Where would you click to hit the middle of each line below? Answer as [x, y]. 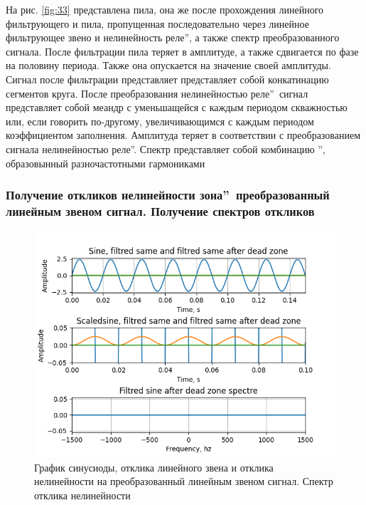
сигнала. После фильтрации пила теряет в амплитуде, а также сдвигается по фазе [182, 51]
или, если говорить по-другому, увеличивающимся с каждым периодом [160, 121]
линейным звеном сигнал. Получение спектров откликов [160, 210]
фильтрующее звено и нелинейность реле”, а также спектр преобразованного [173, 37]
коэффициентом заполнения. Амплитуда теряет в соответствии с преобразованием [183, 135]
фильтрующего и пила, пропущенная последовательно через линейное [157, 23]
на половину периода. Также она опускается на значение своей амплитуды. [168, 65]
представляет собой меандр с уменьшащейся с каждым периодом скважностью [177, 107]
